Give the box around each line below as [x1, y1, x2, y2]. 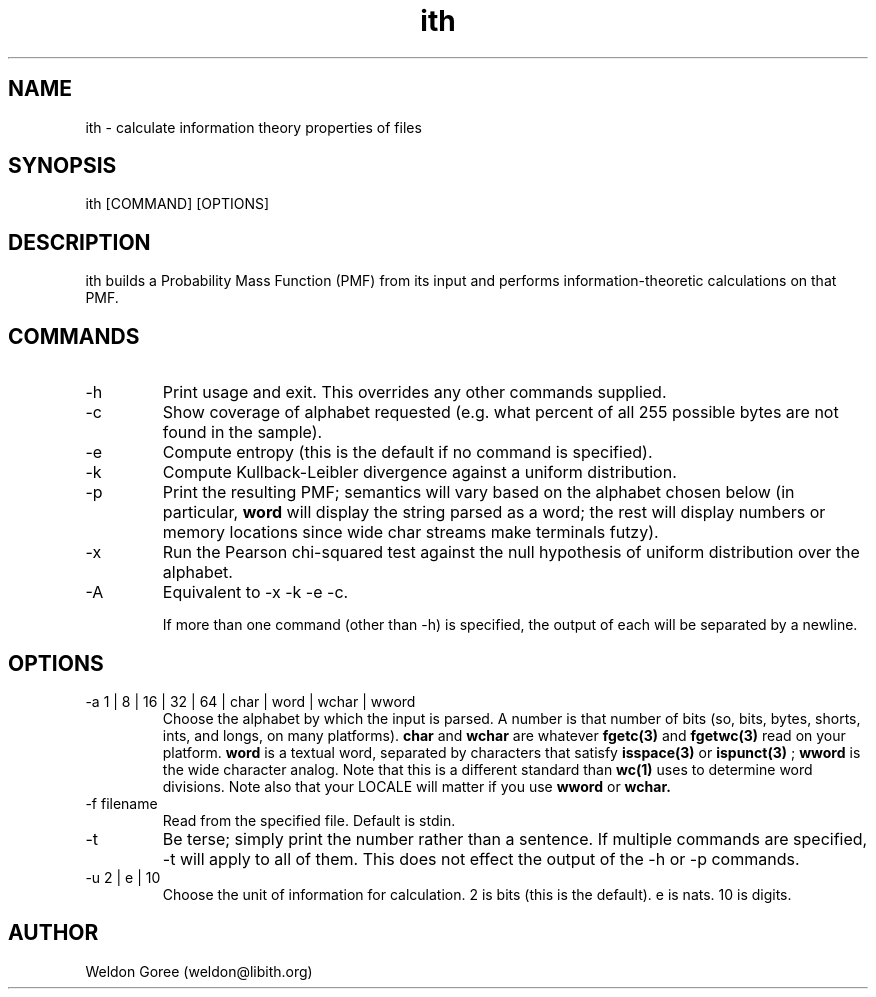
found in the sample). [162, 422, 323, 443]
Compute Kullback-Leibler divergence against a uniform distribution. [162, 462, 677, 483]
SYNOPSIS [8, 153, 117, 179]
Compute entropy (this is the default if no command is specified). [162, 442, 653, 463]
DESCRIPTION [8, 229, 151, 255]
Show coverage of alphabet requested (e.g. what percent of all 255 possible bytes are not [162, 402, 839, 423]
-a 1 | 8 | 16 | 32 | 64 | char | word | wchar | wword [85, 692, 416, 710]
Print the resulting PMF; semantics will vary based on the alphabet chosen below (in [162, 482, 795, 503]
